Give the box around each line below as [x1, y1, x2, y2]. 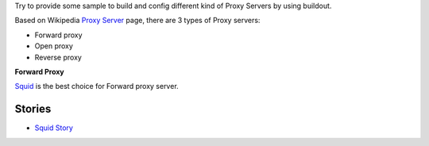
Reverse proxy [34, 52, 83, 62]
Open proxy [34, 41, 73, 51]
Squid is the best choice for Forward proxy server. [14, 82, 179, 91]
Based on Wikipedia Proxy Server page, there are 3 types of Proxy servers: [14, 16, 261, 25]
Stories [14, 102, 52, 116]
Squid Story [34, 123, 73, 133]
